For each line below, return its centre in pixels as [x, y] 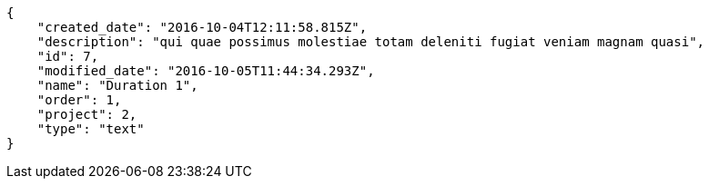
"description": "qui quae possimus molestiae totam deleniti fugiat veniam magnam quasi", [371, 42]
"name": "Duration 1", [117, 85]
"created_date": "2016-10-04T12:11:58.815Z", [202, 27]
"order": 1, [79, 100]
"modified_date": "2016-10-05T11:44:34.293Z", [206, 71]
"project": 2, [87, 114]
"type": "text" [91, 129]
